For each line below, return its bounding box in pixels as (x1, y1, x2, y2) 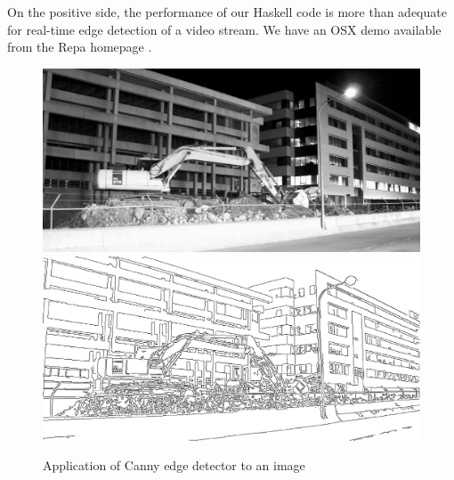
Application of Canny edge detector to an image (43, 456, 305, 475)
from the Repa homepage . (7, 37, 152, 56)
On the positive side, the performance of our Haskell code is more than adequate (7, 3, 447, 20)
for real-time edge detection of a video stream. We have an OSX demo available (7, 20, 442, 38)
